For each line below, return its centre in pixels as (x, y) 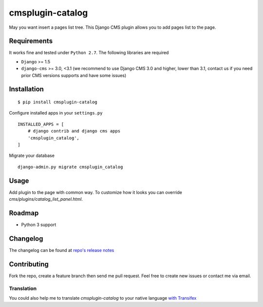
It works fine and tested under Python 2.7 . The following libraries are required (89, 53)
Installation (26, 89)
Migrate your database (32, 155)
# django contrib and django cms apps (74, 131)
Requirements (31, 41)
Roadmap (24, 213)
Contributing (29, 264)
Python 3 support (39, 225)
